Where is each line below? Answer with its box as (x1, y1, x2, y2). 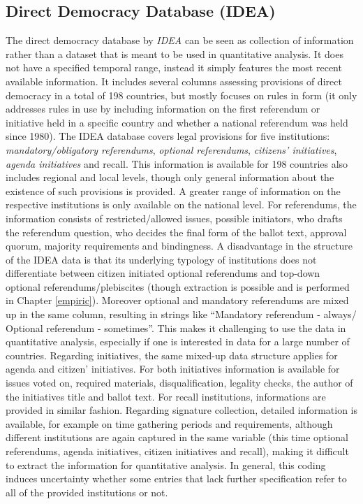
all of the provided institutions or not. (6, 484, 168, 499)
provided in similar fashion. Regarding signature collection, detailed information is (6, 403, 357, 417)
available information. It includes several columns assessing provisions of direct (6, 73, 342, 88)
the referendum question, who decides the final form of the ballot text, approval (6, 224, 347, 239)
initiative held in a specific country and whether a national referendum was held (6, 115, 348, 129)
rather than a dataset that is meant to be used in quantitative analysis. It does (6, 46, 343, 61)
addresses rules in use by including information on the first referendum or (6, 101, 320, 116)
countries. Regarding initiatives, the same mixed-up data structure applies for (6, 347, 338, 362)
